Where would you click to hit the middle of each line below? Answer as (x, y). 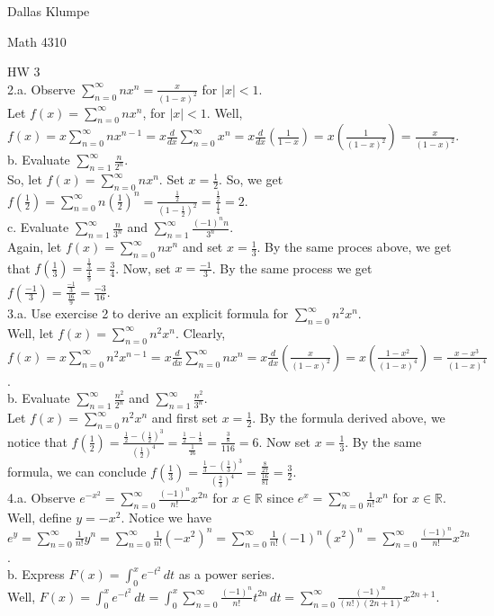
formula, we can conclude (77, 471)
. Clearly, (200, 332)
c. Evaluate (38, 227)
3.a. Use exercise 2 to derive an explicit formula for (148, 313)
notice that (37, 441)
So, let (25, 179)
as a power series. (227, 574)
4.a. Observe (41, 498)
